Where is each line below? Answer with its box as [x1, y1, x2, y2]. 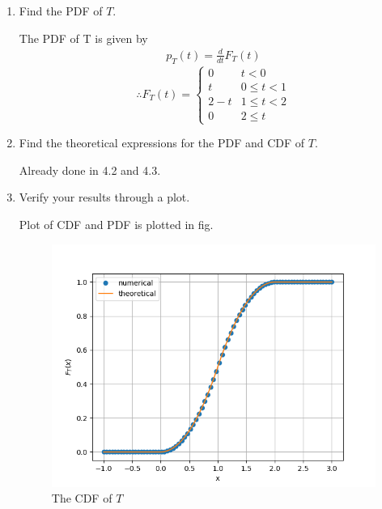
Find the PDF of [19, 2, 103, 19]
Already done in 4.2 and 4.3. [19, 161, 161, 178]
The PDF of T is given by [19, 29, 148, 46]
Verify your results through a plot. [19, 189, 190, 206]
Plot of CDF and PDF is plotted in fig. [19, 215, 214, 232]
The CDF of [51, 490, 112, 507]
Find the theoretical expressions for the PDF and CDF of [19, 134, 305, 151]
